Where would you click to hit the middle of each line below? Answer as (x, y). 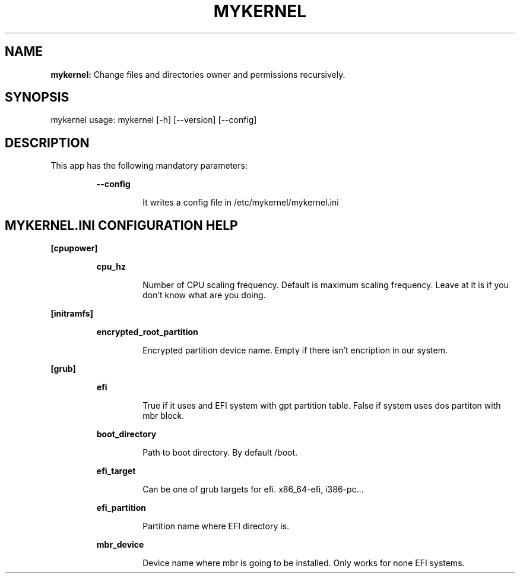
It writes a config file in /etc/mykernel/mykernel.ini (241, 203)
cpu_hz (111, 267)
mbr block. (164, 416)
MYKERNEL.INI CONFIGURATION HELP (121, 225)
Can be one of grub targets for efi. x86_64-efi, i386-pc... (253, 489)
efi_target (116, 471)
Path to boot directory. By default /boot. (220, 453)
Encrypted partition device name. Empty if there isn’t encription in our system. (295, 350)
